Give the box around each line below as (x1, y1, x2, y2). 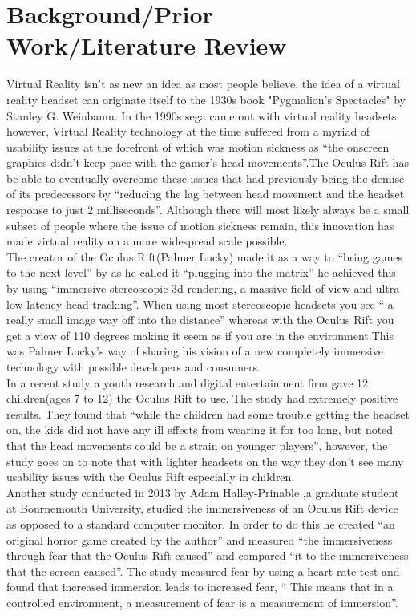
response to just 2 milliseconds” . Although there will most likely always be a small (6, 201, 410, 218)
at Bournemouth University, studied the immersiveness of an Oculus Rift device (6, 500, 398, 517)
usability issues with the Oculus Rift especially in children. (6, 468, 295, 485)
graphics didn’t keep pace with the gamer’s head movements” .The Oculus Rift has (6, 154, 409, 171)
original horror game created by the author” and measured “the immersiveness (6, 531, 393, 548)
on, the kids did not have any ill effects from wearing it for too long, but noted (6, 421, 394, 438)
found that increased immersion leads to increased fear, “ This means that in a (6, 578, 394, 595)
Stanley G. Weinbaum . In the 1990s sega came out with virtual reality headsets (6, 107, 397, 124)
